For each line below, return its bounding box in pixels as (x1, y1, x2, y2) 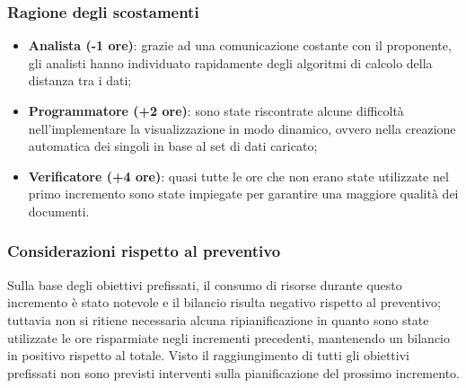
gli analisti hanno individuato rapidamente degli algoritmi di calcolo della (28, 53, 433, 72)
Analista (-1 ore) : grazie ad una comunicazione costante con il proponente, (28, 36, 452, 55)
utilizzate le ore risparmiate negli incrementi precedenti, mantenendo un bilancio (7, 328, 450, 347)
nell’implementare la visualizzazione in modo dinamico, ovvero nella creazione (28, 119, 456, 137)
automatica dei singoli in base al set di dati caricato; (28, 137, 318, 155)
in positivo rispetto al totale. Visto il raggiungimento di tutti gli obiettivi (7, 346, 409, 365)
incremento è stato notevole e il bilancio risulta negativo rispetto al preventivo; (7, 293, 441, 312)
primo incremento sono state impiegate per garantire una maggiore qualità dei (28, 184, 459, 203)
